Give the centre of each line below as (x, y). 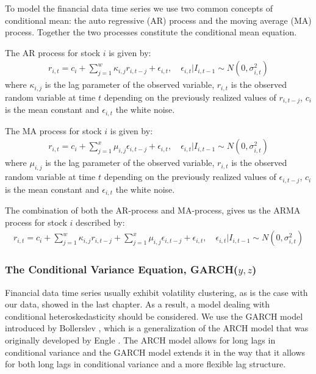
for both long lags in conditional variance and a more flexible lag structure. (145, 364)
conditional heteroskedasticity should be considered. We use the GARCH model (154, 316)
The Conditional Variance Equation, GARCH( (122, 269)
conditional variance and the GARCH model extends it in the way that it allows (155, 352)
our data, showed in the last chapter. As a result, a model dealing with (138, 304)
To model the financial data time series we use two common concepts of (139, 8)
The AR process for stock (53, 52)
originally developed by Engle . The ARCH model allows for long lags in (140, 340)
